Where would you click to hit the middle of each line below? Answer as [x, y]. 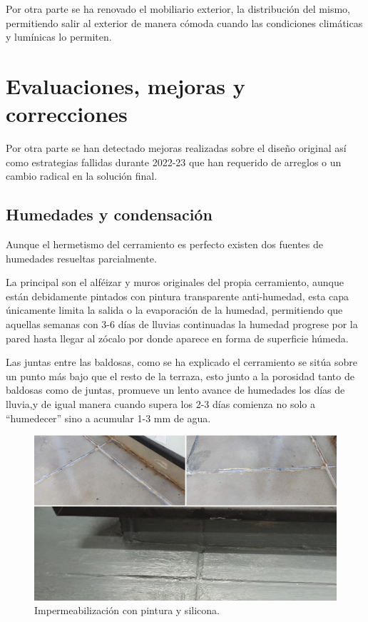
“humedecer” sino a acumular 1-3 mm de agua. [108, 418]
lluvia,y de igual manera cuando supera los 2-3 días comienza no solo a [160, 404]
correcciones [67, 114]
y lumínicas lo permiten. [59, 37]
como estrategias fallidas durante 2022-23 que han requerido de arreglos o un [174, 162]
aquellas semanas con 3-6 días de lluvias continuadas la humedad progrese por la [182, 324]
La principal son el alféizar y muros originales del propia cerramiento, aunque [175, 282]
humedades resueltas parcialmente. [81, 258]
